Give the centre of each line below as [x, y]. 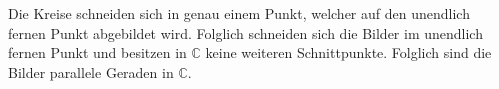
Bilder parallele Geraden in [91, 71]
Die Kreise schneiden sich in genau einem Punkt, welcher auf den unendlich [239, 13]
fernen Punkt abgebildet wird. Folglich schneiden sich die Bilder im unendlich [245, 32]
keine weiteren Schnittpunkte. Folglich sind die [348, 52]
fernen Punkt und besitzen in [97, 52]
